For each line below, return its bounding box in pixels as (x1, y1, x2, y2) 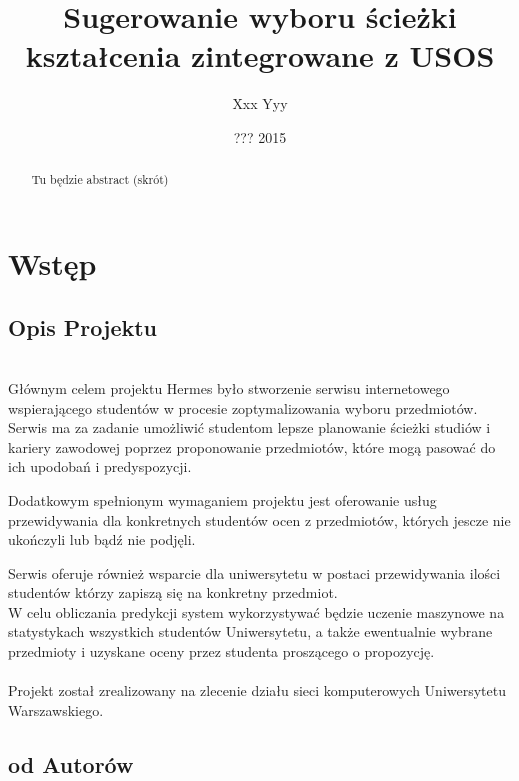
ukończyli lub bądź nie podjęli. (8, 529, 196, 550)
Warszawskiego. (8, 699, 104, 720)
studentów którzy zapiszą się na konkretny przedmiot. (8, 582, 338, 603)
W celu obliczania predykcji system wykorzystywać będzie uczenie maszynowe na (8, 601, 505, 622)
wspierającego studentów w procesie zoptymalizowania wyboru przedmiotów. (8, 397, 478, 418)
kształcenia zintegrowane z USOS (25, 35, 495, 76)
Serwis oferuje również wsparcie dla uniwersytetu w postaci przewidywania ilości (8, 562, 501, 583)
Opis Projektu (8, 311, 158, 342)
